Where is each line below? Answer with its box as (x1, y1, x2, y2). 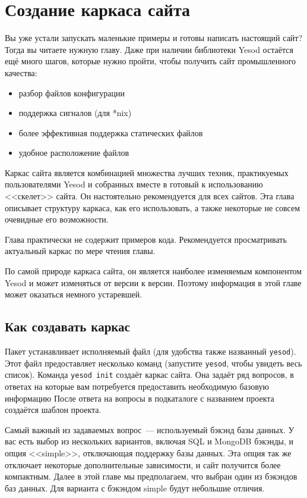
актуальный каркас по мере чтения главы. (5, 245, 156, 257)
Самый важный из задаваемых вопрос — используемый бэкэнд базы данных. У (5, 423, 295, 436)
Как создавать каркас (5, 317, 130, 336)
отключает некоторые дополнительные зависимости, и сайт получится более (5, 458, 281, 471)
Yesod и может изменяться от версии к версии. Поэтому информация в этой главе (5, 276, 302, 289)
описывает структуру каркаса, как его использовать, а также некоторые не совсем (5, 201, 300, 214)
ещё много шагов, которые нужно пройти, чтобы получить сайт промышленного (5, 55, 296, 67)
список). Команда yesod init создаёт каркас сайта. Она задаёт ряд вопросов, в (5, 368, 294, 381)
